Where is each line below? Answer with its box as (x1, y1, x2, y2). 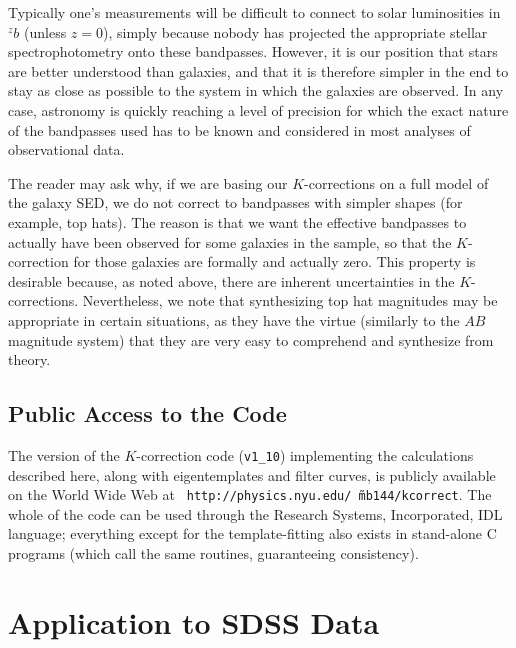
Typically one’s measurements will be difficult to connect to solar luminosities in (8, 2, 501, 22)
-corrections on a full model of (304, 172, 489, 193)
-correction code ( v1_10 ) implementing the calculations (136, 444, 474, 465)
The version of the (8, 444, 120, 465)
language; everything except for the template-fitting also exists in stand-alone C (8, 523, 497, 544)
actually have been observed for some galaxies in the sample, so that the (8, 231, 452, 252)
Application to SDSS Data (8, 601, 380, 642)
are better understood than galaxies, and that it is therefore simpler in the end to (8, 60, 509, 81)
